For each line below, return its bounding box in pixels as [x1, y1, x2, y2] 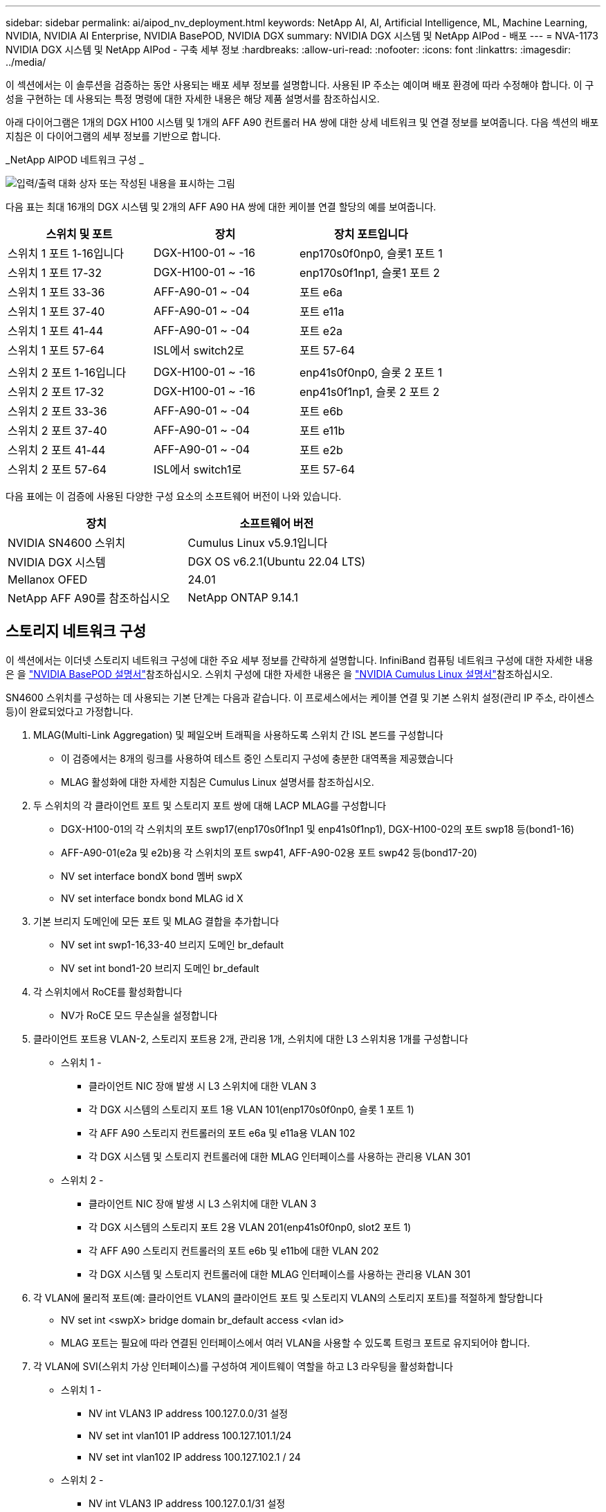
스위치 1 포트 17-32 [8, 266, 102, 280]
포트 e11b [299, 424, 345, 438]
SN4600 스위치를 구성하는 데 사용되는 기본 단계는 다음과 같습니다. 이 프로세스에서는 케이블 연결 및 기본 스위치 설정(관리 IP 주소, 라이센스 [6, 691, 595, 703]
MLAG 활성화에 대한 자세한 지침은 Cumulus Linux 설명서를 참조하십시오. [61, 775, 374, 788]
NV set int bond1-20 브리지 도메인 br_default [61, 962, 259, 974]
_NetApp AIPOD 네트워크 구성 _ [6, 154, 144, 165]
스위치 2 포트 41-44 [8, 443, 106, 457]
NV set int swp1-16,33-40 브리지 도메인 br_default [61, 938, 284, 951]
